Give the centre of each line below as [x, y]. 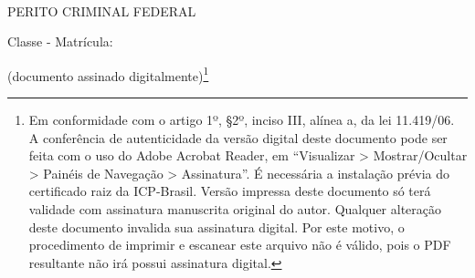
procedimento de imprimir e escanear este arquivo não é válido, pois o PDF [240, 245]
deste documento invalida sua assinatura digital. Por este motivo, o [216, 227]
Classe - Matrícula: [60, 41]
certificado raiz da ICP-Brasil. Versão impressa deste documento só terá [230, 191]
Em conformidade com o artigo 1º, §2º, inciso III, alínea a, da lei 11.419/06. [242, 120]
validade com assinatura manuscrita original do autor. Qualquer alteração [235, 209]
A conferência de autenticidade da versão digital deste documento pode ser [238, 137]
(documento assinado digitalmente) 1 [108, 74]
